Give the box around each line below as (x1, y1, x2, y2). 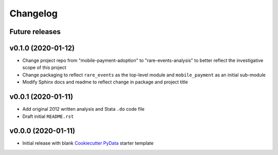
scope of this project (22, 64, 66, 71)
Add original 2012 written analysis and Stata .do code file (22, 106, 145, 112)
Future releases (9, 27, 61, 36)
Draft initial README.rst (22, 113, 74, 119)
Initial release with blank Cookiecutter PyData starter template (22, 140, 154, 146)
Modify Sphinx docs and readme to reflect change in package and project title (22, 79, 188, 85)
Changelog (9, 8, 58, 19)
